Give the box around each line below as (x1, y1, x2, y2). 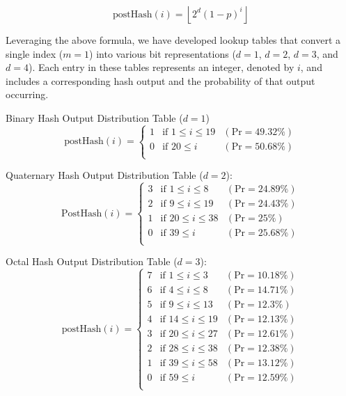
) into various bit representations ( (89, 46, 236, 61)
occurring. (6, 87, 49, 102)
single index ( (6, 46, 63, 61)
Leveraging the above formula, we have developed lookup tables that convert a (6, 33, 341, 47)
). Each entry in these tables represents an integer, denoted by (28, 60, 294, 74)
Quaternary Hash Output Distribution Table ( (6, 168, 203, 182)
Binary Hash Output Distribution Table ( (6, 110, 183, 125)
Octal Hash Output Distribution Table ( (6, 254, 178, 269)
